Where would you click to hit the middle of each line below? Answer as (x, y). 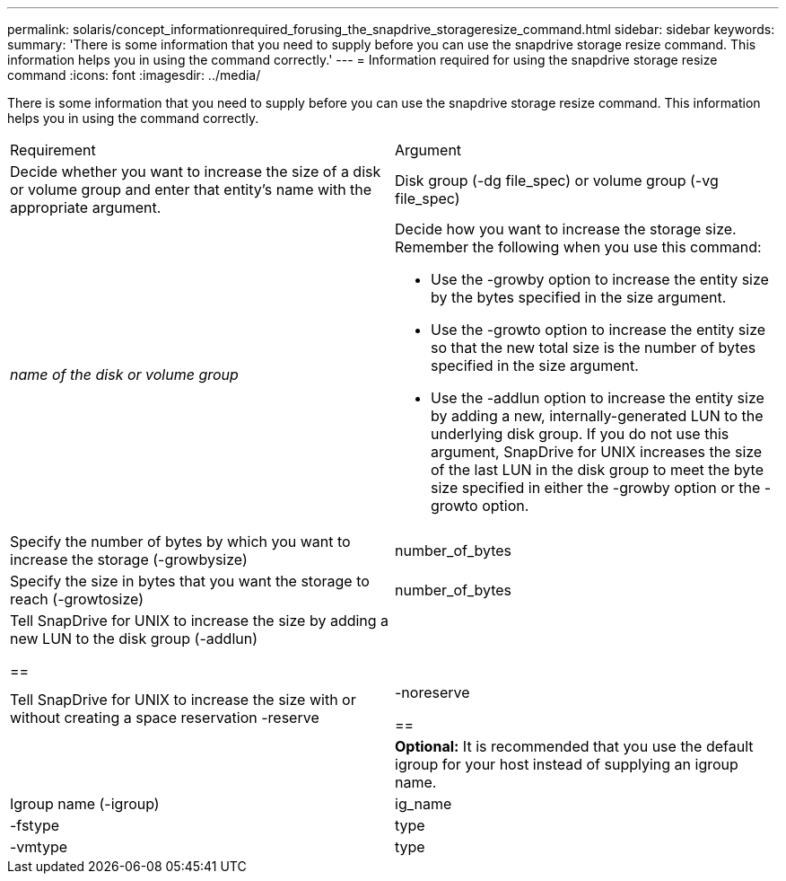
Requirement (53, 150)
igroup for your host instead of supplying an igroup (567, 764)
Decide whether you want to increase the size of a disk (196, 172)
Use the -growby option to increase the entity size (600, 279)
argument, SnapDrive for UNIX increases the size (597, 452)
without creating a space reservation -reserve (165, 718)
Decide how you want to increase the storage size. (566, 229)
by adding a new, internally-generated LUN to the (597, 416)
